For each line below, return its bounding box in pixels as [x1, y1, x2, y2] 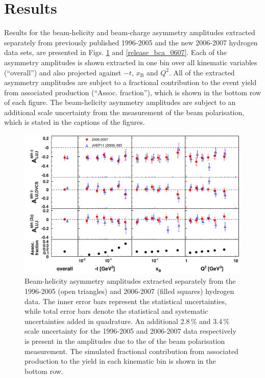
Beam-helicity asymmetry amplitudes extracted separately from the [25, 276, 236, 286]
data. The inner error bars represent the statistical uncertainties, [25, 295, 227, 306]
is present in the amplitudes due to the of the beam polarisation [25, 335, 225, 346]
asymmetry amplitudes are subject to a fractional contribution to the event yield [4, 77, 257, 88]
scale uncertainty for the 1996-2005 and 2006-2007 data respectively [25, 326, 236, 336]
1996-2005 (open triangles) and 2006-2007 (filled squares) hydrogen [25, 285, 234, 296]
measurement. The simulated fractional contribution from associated [25, 345, 238, 356]
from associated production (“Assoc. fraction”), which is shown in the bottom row [4, 87, 261, 97]
